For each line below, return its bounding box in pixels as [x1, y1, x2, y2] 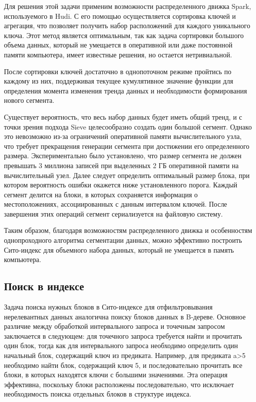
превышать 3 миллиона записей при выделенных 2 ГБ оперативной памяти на [4, 160, 239, 170]
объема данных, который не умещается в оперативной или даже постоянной [4, 40, 233, 50]
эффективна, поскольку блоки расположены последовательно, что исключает [4, 379, 234, 389]
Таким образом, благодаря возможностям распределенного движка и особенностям [4, 225, 253, 235]
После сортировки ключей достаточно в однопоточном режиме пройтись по [4, 66, 232, 76]
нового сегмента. [4, 95, 55, 105]
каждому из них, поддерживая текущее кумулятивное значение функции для [4, 76, 233, 86]
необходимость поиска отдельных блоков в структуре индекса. [4, 389, 191, 399]
